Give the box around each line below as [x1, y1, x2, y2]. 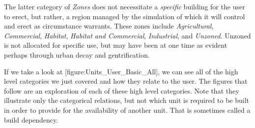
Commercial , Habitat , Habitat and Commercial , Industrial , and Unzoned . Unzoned [4, 30, 251, 40]
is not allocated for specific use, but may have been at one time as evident [4, 40, 227, 50]
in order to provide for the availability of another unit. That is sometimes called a [4, 104, 251, 115]
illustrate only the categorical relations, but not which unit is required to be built [4, 95, 250, 105]
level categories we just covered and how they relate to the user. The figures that [4, 76, 248, 86]
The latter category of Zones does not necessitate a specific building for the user [4, 1, 245, 11]
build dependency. [4, 114, 58, 125]
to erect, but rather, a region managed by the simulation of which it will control [4, 11, 245, 21]
